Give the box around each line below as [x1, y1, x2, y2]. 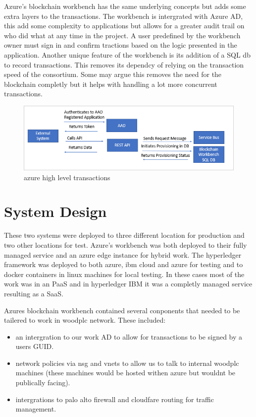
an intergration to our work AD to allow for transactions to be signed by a [15, 331, 243, 342]
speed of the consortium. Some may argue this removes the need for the [4, 69, 222, 79]
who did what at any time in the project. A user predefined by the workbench [4, 30, 241, 40]
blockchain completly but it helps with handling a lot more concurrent [4, 78, 217, 89]
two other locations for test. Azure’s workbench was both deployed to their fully [4, 239, 247, 250]
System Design [4, 201, 107, 221]
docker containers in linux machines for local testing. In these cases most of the [4, 269, 245, 279]
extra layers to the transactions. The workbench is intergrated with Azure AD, [4, 10, 243, 21]
